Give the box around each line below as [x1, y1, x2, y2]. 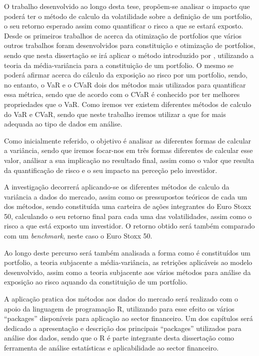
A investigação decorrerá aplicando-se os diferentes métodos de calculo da [4, 181, 229, 192]
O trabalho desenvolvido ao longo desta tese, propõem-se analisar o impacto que [4, 1, 250, 11]
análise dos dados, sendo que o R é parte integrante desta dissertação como [4, 332, 234, 343]
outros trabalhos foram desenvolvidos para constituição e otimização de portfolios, [4, 40, 255, 50]
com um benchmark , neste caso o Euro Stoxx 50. [4, 230, 152, 241]
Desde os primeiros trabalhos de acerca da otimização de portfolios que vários [4, 30, 241, 40]
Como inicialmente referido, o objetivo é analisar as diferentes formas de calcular [4, 135, 251, 145]
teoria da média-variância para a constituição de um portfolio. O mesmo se [4, 59, 233, 70]
